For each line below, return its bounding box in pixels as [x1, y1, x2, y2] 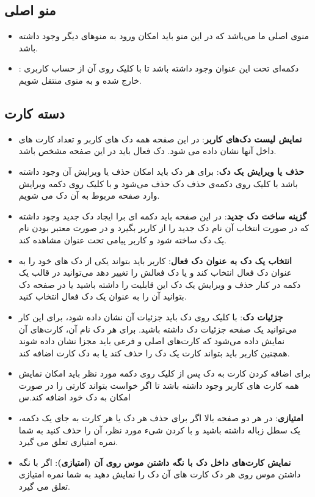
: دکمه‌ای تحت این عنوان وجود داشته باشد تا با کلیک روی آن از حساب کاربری [18, 62, 299, 75]
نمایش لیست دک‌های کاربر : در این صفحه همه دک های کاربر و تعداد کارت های [18, 132, 302, 145]
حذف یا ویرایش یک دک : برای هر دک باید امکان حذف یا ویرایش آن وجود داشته [18, 164, 305, 177]
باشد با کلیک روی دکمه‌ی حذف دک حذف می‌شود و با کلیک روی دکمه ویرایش [18, 177, 298, 190]
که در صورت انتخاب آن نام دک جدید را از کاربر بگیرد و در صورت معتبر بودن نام [18, 221, 309, 234]
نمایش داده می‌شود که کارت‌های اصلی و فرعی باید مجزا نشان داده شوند [18, 334, 285, 347]
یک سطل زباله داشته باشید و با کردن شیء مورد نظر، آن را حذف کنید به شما [18, 423, 300, 436]
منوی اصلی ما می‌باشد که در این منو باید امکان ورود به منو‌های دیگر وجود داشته [18, 29, 310, 42]
